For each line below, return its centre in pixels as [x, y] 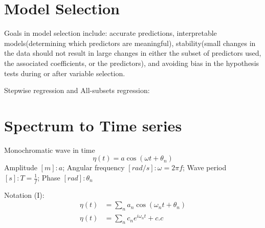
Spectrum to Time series [93, 125]
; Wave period [205, 167]
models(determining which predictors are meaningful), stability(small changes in [130, 43]
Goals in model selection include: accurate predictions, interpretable [111, 33]
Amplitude [21, 167]
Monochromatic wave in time [50, 150]
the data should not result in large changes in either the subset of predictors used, [133, 53]
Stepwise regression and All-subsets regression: [77, 90]
